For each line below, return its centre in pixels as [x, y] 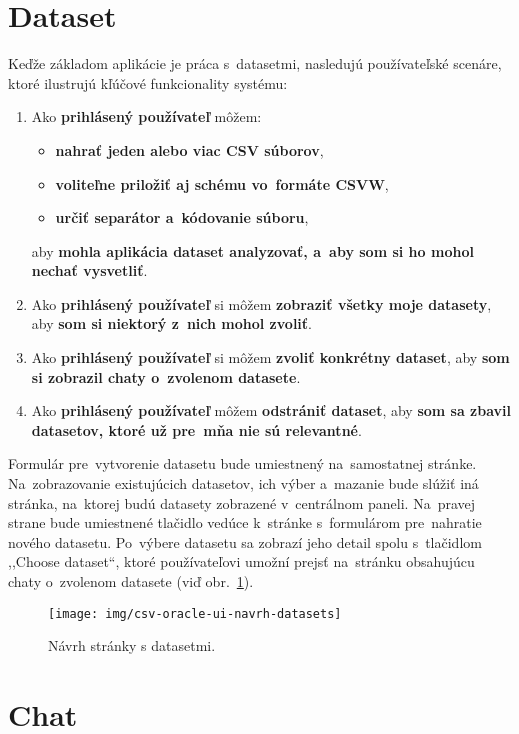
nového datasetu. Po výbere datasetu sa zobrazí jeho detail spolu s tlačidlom [245, 541]
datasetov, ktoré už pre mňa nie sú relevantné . [196, 429]
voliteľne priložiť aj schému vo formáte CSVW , [222, 183]
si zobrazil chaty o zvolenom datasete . [166, 376]
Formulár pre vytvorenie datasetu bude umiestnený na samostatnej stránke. [242, 463]
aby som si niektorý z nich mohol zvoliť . [171, 323]
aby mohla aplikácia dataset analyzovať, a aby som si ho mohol [252, 250]
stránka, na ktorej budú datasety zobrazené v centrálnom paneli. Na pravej [242, 502]
